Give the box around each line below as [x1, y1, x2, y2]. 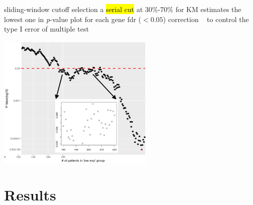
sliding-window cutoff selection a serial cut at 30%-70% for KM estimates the [4, 4, 241, 14]
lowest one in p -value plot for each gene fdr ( [4, 14, 142, 24]
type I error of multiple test [4, 24, 89, 34]
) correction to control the [163, 14, 249, 24]
